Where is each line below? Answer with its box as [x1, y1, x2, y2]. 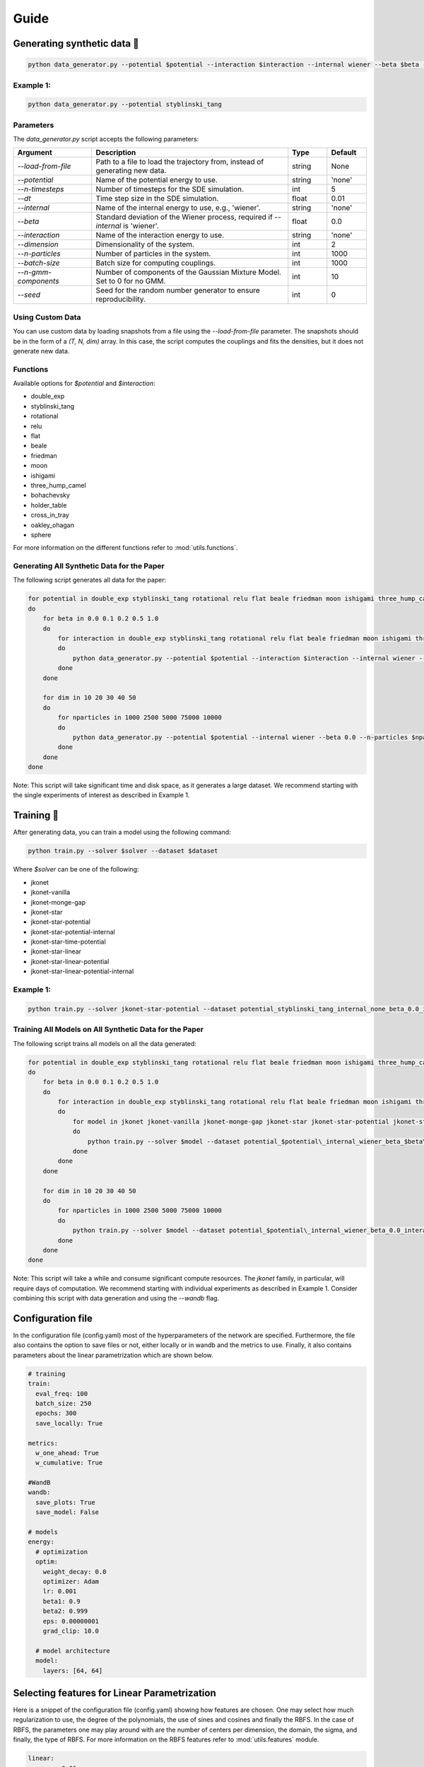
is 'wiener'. [122, 221, 159, 231]
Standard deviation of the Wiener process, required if [95, 212, 273, 222]
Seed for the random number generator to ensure [95, 286, 261, 295]
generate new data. [13, 346, 70, 355]
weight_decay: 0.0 [42, 1568, 107, 1575]
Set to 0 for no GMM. [95, 276, 166, 286]
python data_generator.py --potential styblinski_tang [28, 100, 222, 109]
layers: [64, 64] [42, 1667, 103, 1674]
